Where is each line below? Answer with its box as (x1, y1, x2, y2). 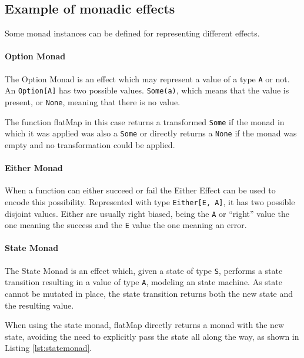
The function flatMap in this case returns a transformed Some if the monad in (5, 115, 285, 128)
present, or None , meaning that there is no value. (5, 95, 181, 108)
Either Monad (5, 162, 63, 174)
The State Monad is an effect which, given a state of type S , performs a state (5, 264, 283, 276)
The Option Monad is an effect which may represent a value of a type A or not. (5, 72, 290, 85)
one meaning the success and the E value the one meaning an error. (5, 219, 247, 231)
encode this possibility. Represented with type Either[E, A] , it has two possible (5, 195, 295, 208)
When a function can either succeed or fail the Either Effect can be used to (5, 184, 276, 196)
